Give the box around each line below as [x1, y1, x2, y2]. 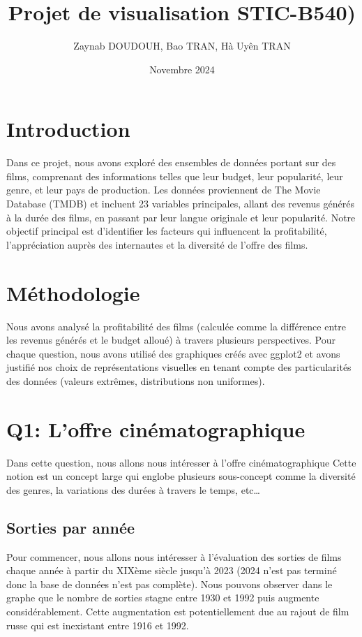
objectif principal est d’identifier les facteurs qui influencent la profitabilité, [6, 224, 327, 238]
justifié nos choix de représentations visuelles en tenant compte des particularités [6, 360, 352, 374]
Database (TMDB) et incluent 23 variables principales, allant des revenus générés [6, 196, 354, 211]
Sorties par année [6, 516, 135, 538]
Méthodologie [6, 278, 140, 307]
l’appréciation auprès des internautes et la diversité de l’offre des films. [6, 237, 308, 251]
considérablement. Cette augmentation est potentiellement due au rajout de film [6, 603, 349, 618]
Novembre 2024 [149, 61, 215, 76]
